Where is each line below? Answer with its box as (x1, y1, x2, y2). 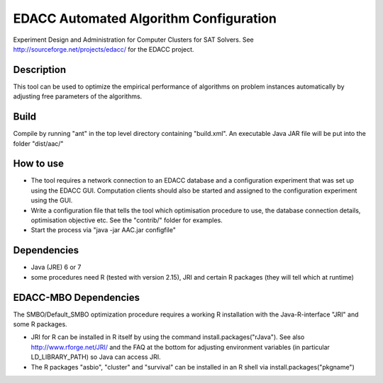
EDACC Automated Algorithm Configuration (13, 11, 277, 26)
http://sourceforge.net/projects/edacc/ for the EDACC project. (13, 45, 194, 53)
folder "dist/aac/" (13, 139, 64, 148)
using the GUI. (30, 196, 73, 205)
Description (13, 64, 67, 76)
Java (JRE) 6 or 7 (30, 263, 82, 272)
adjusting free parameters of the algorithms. (13, 92, 143, 101)
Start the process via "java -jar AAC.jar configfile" (30, 226, 177, 234)
